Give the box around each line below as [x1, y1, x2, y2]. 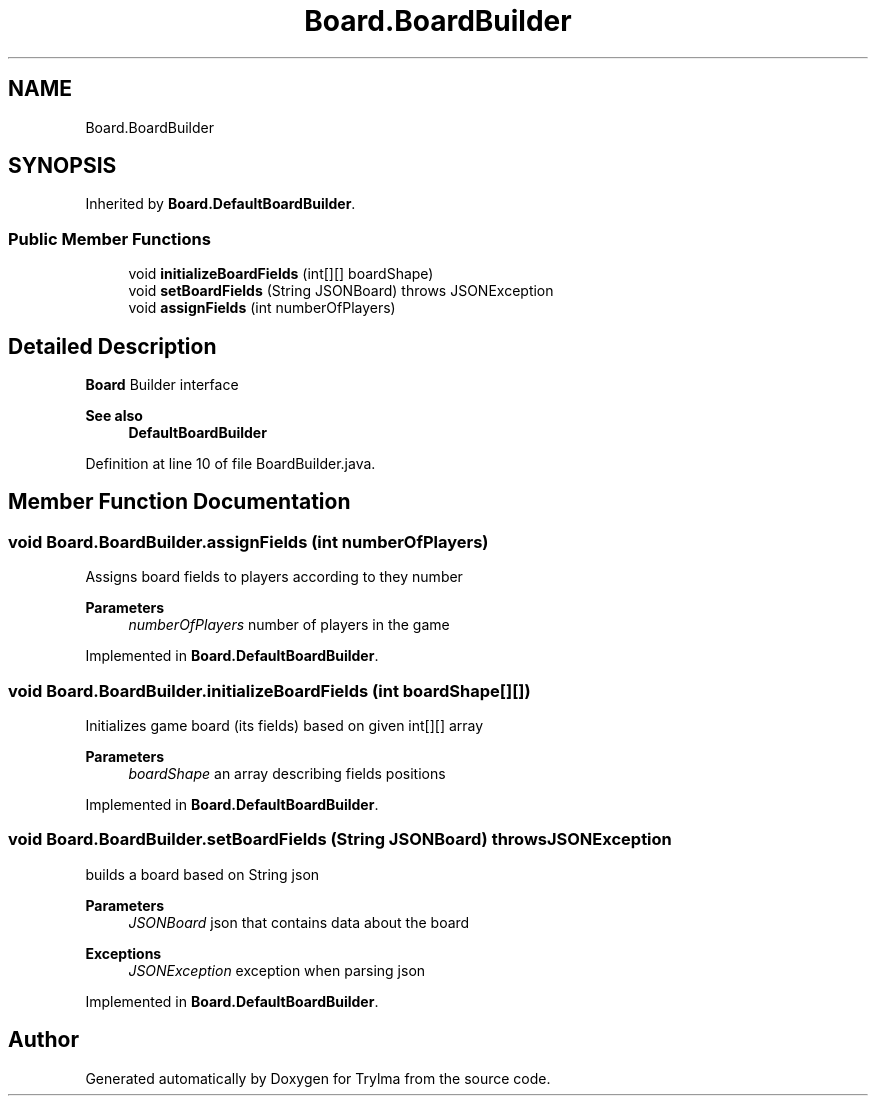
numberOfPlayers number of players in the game [128, 616, 450, 634]
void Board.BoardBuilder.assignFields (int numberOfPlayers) [8, 531, 489, 552]
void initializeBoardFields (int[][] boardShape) [128, 265, 434, 283]
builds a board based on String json [85, 865, 320, 883]
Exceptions [85, 944, 162, 962]
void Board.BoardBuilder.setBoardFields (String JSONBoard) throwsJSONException [8, 829, 672, 850]
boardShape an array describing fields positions [128, 765, 446, 782]
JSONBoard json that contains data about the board [128, 913, 470, 931]
